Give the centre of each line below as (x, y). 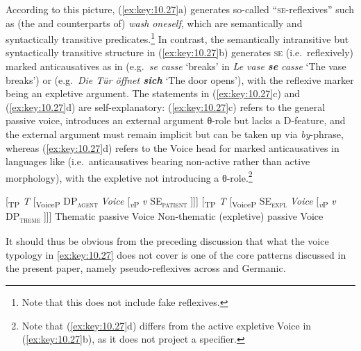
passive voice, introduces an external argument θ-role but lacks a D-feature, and (176, 120)
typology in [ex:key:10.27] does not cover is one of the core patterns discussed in (176, 254)
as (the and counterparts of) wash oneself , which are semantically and (154, 23)
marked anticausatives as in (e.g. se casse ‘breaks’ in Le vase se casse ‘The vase (176, 66)
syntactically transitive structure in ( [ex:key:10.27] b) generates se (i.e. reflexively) (179, 52)
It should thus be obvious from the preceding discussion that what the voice (167, 241)
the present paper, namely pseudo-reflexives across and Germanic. (146, 268)
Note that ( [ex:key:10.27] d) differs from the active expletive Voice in (167, 325)
